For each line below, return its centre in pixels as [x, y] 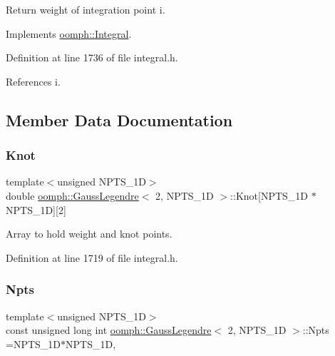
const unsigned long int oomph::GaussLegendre [109, 330]
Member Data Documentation [119, 119]
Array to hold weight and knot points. [89, 234]
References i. [33, 81]
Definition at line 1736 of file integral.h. [92, 57]
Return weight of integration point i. [86, 9]
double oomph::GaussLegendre [72, 195]
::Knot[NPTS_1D [269, 195]
